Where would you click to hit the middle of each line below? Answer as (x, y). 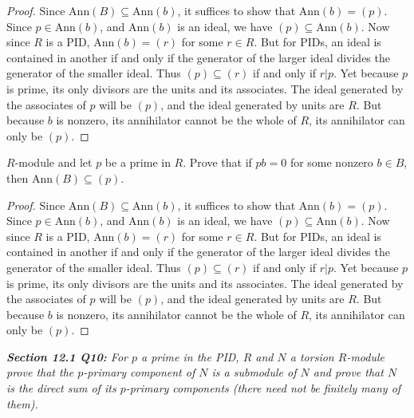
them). (22, 403)
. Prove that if (217, 162)
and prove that (348, 372)
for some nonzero (331, 162)
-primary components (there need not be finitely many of (263, 388)
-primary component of (139, 372)
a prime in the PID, (190, 356)
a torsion (312, 356)
